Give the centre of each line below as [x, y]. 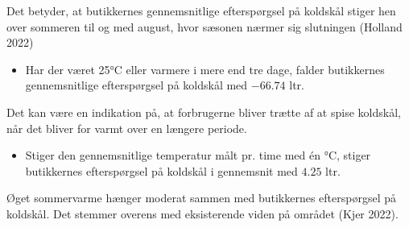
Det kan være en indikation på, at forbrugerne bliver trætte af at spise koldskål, [204, 112]
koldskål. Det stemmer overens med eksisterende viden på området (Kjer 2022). [202, 213]
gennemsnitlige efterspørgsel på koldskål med [136, 85]
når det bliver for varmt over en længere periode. [127, 128]
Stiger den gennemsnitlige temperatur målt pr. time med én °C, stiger [198, 155]
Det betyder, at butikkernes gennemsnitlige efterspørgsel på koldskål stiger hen [201, 10]
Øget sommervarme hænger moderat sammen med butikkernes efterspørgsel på [201, 198]
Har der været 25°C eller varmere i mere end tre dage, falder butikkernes [205, 69]
